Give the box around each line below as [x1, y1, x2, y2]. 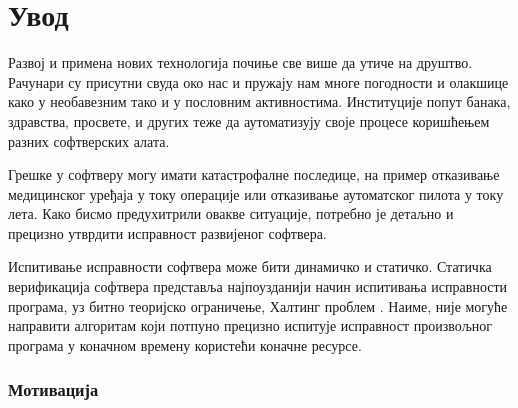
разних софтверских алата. [8, 130, 170, 151]
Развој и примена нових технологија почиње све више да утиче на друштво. [8, 52, 473, 73]
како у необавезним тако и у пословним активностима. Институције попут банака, [8, 91, 511, 112]
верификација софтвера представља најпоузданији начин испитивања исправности [8, 276, 508, 297]
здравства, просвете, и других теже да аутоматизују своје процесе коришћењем [8, 110, 490, 131]
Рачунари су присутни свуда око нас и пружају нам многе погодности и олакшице [8, 71, 509, 92]
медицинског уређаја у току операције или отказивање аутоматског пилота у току [8, 183, 504, 204]
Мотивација [8, 377, 99, 402]
